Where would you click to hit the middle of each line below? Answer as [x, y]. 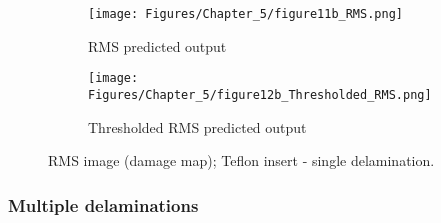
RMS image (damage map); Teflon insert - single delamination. [241, 160]
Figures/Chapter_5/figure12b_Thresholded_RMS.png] [260, 94]
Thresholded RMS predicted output [197, 126]
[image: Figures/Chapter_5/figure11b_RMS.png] [245, 14]
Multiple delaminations [103, 204]
